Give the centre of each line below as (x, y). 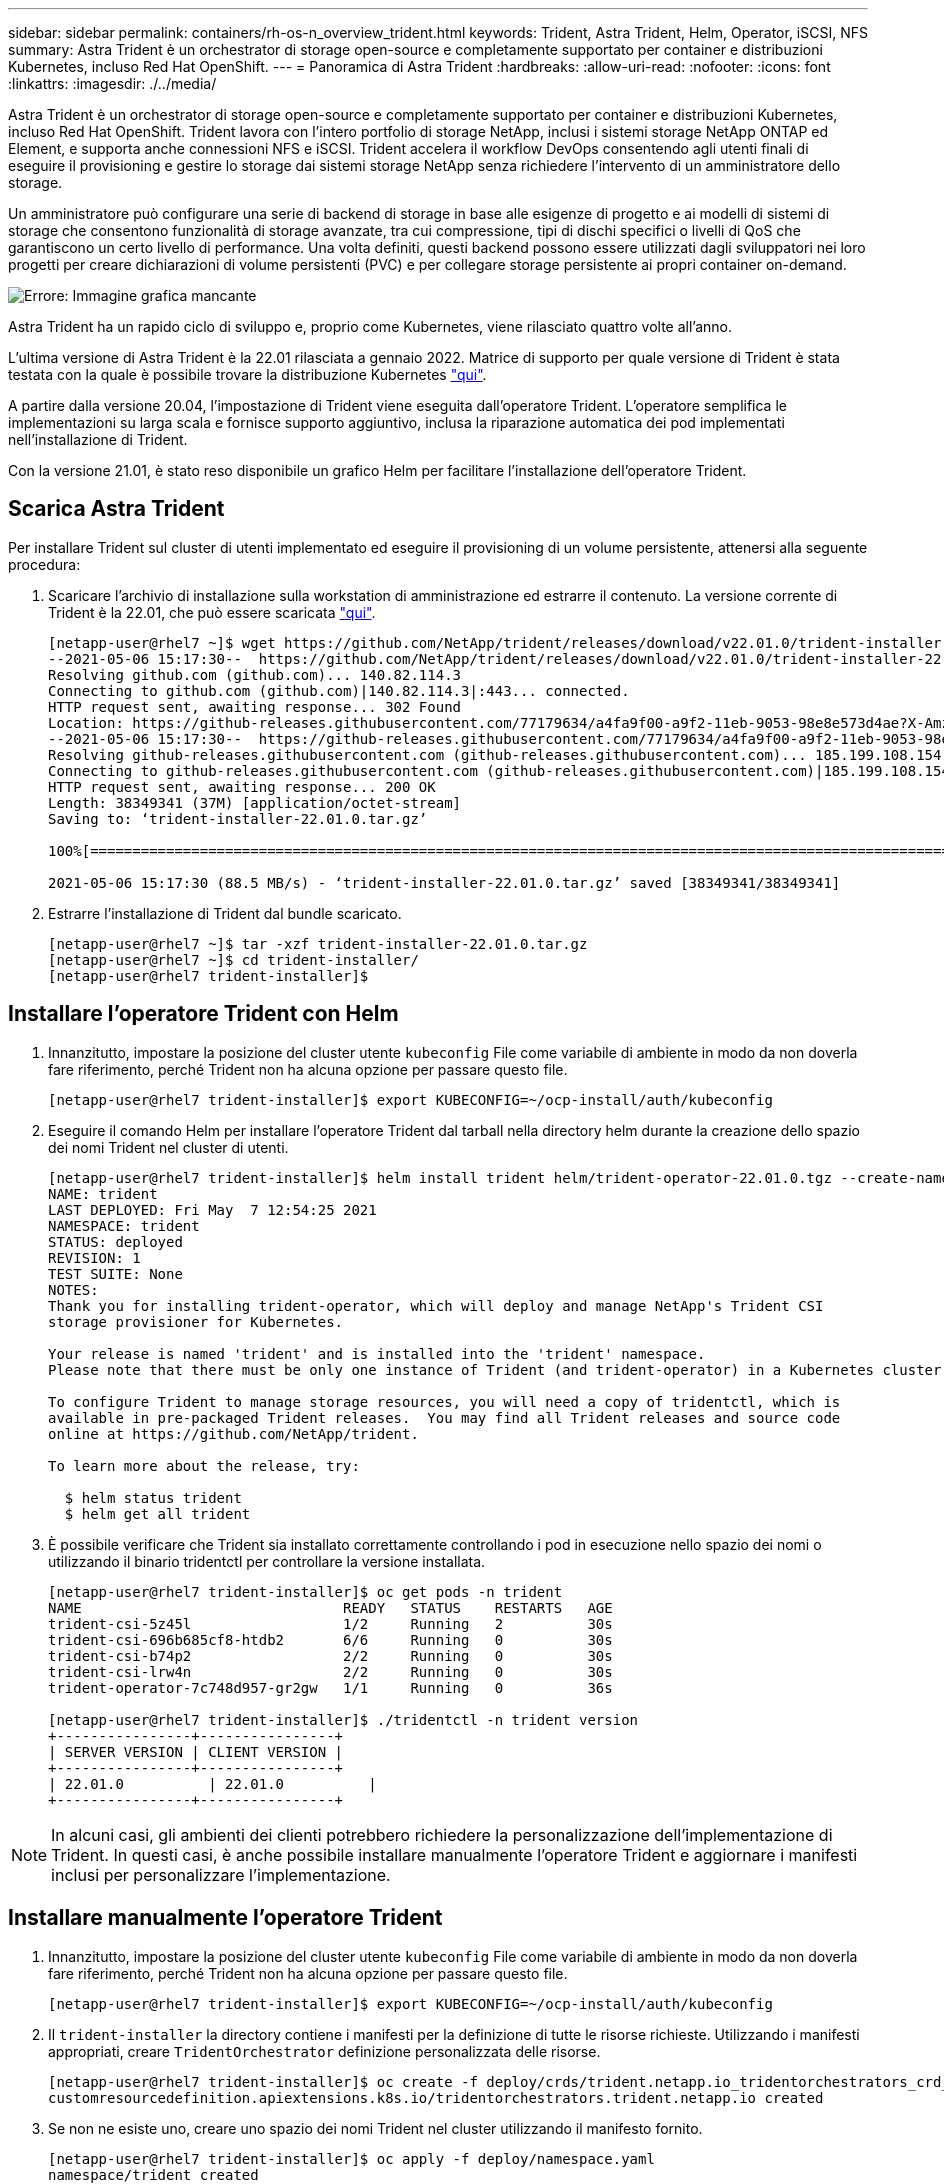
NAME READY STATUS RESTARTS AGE (330, 1607)
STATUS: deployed (115, 1241)
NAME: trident (103, 1193)
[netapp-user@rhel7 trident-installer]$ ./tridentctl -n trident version (343, 1719)
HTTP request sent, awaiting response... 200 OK (242, 786)
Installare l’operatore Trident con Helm (203, 1014)
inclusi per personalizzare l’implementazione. (221, 1874)
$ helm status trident (153, 1497)
